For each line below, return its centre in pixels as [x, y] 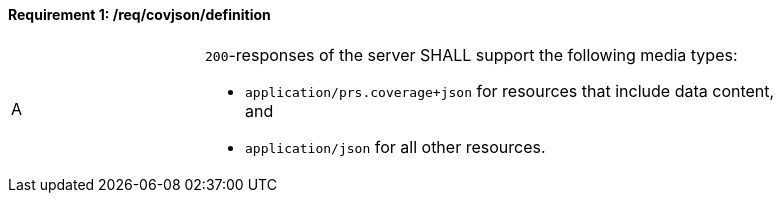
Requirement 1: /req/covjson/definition [139, 14]
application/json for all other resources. [395, 146]
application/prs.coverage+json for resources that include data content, [510, 90]
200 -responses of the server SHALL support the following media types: [471, 54]
